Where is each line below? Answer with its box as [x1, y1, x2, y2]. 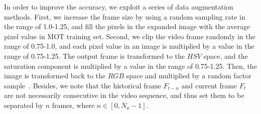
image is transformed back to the [4, 70, 106, 81]
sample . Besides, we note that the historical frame [4, 80, 161, 90]
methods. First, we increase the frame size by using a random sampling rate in [4, 11, 245, 22]
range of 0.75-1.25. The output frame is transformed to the [4, 50, 185, 61]
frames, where [52, 99, 95, 110]
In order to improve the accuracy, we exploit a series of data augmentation [4, 2, 233, 12]
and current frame [181, 80, 237, 90]
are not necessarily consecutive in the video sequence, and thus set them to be [4, 90, 244, 100]
